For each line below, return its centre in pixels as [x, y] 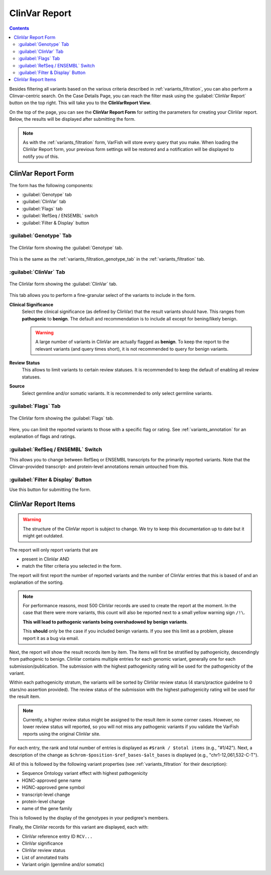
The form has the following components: [51, 185]
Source [17, 386]
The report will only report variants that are [53, 550]
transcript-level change [46, 794]
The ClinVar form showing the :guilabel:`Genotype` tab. [66, 248]
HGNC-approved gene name [51, 780]
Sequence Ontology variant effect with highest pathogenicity [85, 773]
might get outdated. [43, 536]
